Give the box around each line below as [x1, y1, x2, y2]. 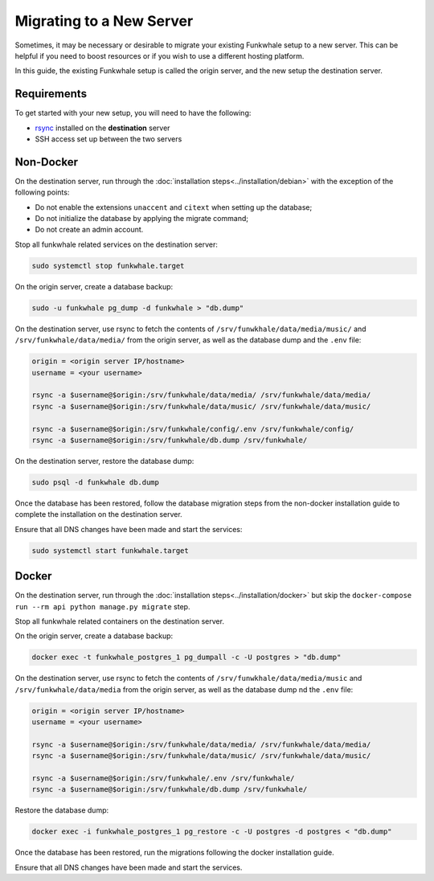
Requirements [14, 87, 88, 100]
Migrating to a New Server [14, 12, 194, 30]
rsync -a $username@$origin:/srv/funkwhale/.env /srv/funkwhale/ [31, 774, 295, 783]
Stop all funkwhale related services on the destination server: [14, 240, 219, 249]
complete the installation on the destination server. [14, 510, 182, 519]
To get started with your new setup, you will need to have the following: [14, 109, 252, 118]
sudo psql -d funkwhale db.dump [31, 477, 160, 486]
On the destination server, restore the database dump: [14, 456, 194, 465]
